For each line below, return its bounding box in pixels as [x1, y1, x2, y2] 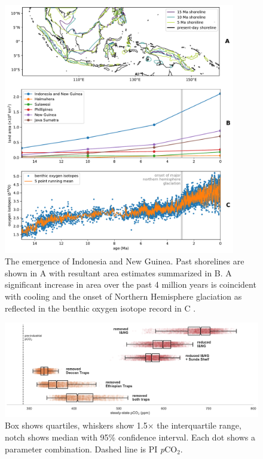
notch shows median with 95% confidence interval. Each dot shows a [5, 431, 255, 443]
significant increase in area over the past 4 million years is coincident [5, 278, 256, 291]
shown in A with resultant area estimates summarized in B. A [5, 266, 232, 279]
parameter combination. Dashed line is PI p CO [5, 442, 178, 455]
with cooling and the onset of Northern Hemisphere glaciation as [5, 290, 242, 303]
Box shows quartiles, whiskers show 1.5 [5, 419, 148, 432]
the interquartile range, [157, 419, 241, 432]
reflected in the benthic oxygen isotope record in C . [5, 301, 196, 314]
